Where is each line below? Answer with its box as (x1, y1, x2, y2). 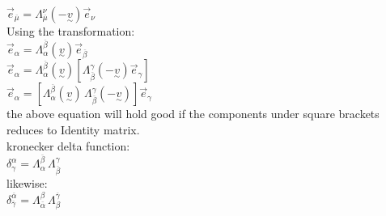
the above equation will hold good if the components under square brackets (6, 105, 380, 122)
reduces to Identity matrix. (6, 121, 140, 138)
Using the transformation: (6, 23, 135, 39)
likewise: (6, 175, 48, 192)
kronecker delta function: (6, 137, 130, 154)
